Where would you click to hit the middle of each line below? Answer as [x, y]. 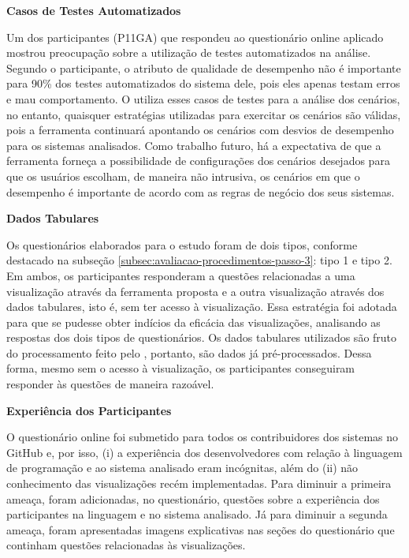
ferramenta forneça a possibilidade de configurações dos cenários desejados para [198, 161]
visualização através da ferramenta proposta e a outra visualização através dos [195, 291]
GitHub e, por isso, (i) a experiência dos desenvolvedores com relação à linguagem [204, 452]
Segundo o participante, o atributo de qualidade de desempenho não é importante [204, 67]
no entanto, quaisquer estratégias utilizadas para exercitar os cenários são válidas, [204, 114]
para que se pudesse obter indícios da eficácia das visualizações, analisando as [193, 322]
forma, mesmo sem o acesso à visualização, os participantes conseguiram [181, 368]
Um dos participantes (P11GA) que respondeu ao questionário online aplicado [195, 37]
